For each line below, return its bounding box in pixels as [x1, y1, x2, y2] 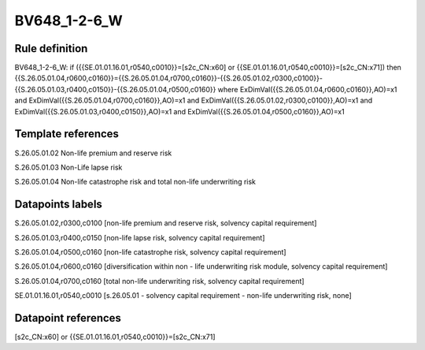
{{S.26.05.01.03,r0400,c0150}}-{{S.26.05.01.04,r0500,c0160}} [14, 84, 216, 94]
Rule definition [14, 42, 88, 55]
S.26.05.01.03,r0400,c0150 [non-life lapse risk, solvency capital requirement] [14, 233, 265, 242]
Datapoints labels [14, 198, 102, 211]
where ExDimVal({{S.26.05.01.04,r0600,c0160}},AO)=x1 [217, 84, 397, 94]
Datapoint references [14, 311, 122, 325]
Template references [14, 127, 120, 141]
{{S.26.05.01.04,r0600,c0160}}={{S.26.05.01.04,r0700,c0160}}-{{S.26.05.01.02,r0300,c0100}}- [14, 73, 323, 83]
